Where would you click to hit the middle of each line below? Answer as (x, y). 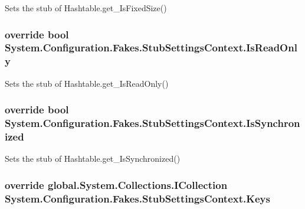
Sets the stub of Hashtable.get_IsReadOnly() (87, 83)
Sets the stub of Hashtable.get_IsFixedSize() (86, 8)
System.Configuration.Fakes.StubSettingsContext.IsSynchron (152, 123)
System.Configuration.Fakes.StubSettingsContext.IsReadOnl (151, 48)
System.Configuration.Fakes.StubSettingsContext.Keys (137, 198)
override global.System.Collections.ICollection (116, 184)
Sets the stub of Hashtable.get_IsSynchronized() (93, 159)
